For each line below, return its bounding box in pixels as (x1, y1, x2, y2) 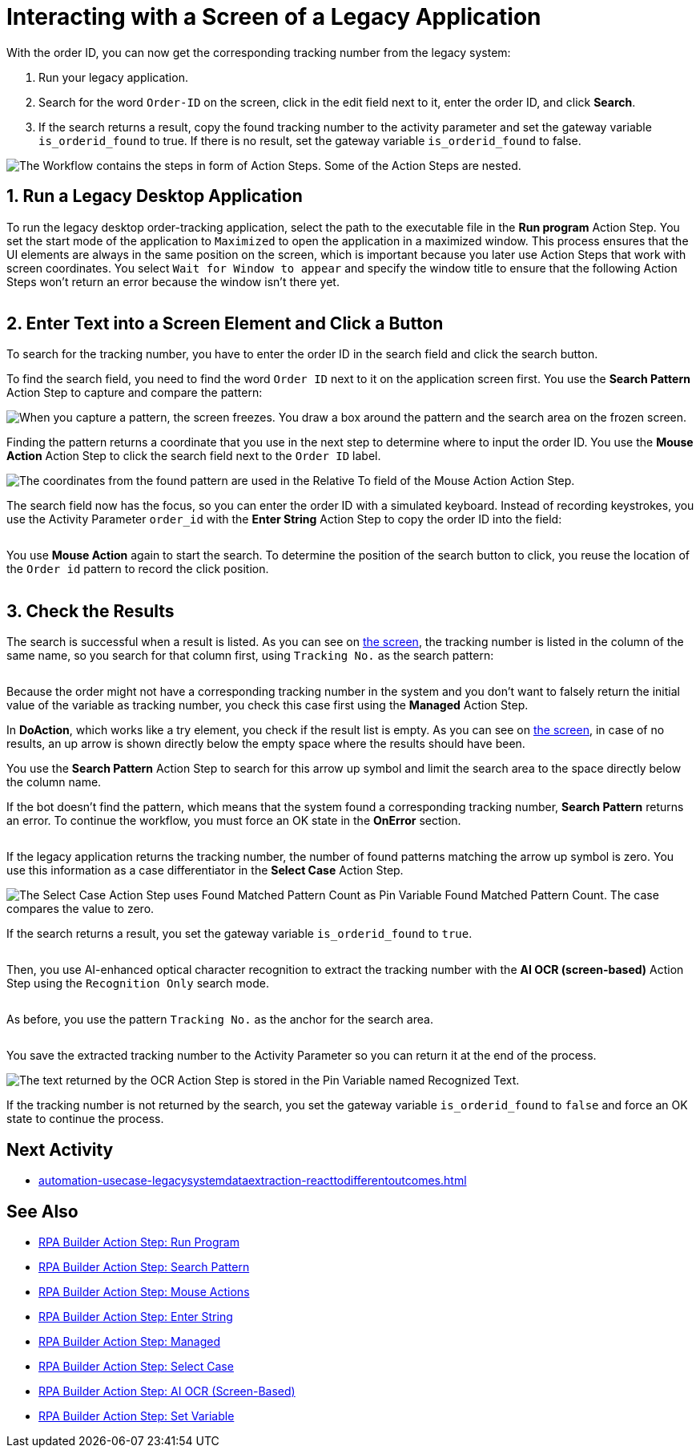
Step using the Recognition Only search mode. (6, 976, 269, 991)
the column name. (6, 775, 102, 790)
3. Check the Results (6, 600, 175, 621)
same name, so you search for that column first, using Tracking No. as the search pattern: (6, 648, 494, 663)
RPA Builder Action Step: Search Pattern (38, 1259, 250, 1274)
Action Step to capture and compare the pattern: (6, 386, 263, 400)
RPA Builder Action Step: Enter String (38, 1309, 233, 1323)
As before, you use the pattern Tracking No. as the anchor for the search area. (6, 1012, 433, 1027)
